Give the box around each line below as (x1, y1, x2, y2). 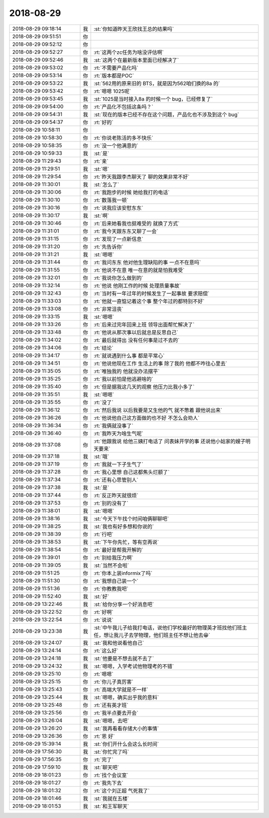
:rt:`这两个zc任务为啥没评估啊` (93, 49, 164, 56)
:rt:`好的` (93, 118, 114, 125)
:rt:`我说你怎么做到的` (93, 274, 143, 281)
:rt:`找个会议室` (93, 772, 129, 779)
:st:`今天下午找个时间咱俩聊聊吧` (93, 515, 169, 522)
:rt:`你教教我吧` (93, 585, 129, 592)
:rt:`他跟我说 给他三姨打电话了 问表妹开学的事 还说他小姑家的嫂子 (93, 438, 246, 445)
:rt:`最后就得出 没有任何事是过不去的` (93, 337, 180, 344)
